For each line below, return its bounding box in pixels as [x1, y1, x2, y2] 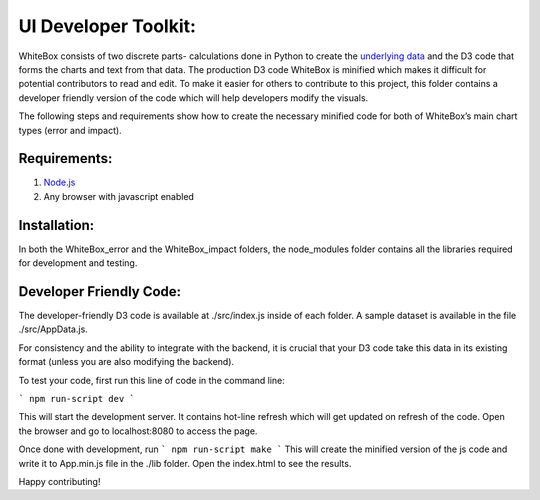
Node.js [43, 176, 76, 189]
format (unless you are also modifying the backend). [18, 356, 235, 368]
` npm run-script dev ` [18, 393, 135, 404]
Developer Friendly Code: [18, 283, 182, 300]
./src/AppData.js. [18, 323, 89, 335]
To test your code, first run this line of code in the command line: [18, 374, 285, 386]
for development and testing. [18, 257, 138, 269]
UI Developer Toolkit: [18, 15, 197, 37]
